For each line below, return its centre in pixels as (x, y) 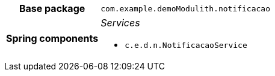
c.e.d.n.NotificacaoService (186, 45)
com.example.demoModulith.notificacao (185, 8)
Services (120, 23)
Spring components (52, 38)
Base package (52, 8)
